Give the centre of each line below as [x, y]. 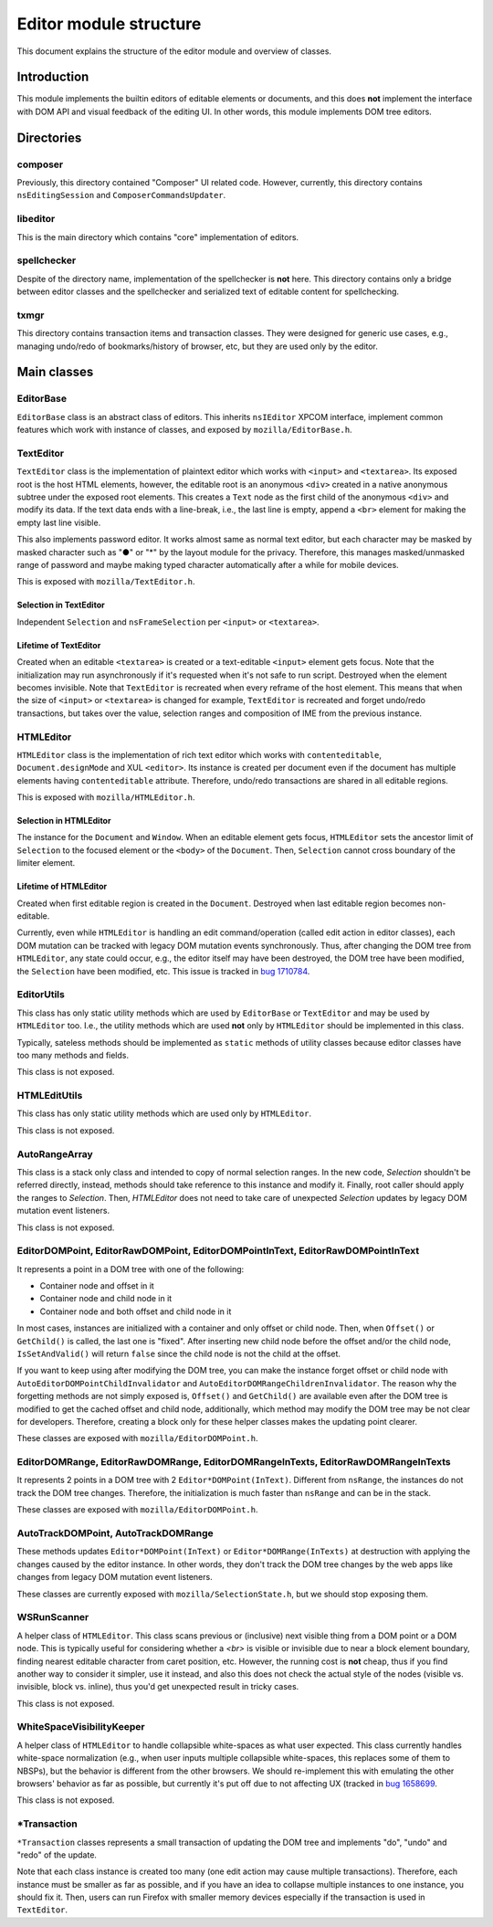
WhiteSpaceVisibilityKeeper [81, 1727]
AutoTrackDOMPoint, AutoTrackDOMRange [115, 1533]
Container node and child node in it [106, 1299]
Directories [49, 137]
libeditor [36, 219]
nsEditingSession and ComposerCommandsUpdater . [121, 195]
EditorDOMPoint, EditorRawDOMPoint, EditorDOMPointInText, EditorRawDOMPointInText [218, 1251]
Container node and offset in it [97, 1286]
